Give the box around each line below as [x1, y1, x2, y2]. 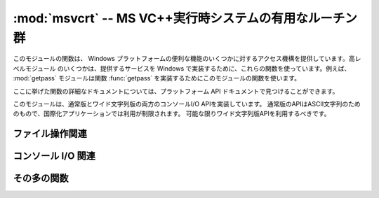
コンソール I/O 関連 [13, 150, 96, 162]
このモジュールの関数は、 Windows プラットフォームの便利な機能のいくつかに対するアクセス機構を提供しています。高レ [13, 55, 361, 63]
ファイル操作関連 [13, 128, 87, 140]
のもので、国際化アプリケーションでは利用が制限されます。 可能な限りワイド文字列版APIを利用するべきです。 [13, 109, 331, 118]
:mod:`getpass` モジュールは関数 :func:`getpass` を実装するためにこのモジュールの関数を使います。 [13, 74, 301, 83]
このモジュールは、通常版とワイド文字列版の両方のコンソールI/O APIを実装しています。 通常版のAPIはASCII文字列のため [13, 99, 361, 108]
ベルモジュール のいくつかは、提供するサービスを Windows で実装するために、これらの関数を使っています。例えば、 [13, 64, 351, 73]
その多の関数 [13, 172, 69, 185]
